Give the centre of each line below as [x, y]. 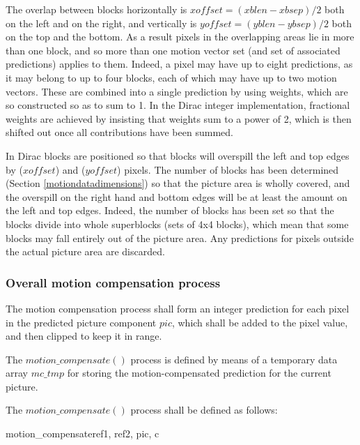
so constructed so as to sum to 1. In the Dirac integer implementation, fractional [178, 105]
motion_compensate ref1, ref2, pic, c [83, 433]
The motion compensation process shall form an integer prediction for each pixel [178, 308]
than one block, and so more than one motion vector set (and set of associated [173, 50]
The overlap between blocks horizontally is [96, 9]
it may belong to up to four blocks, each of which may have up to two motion [171, 77]
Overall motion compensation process [113, 282]
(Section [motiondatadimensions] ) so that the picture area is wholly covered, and [178, 183]
